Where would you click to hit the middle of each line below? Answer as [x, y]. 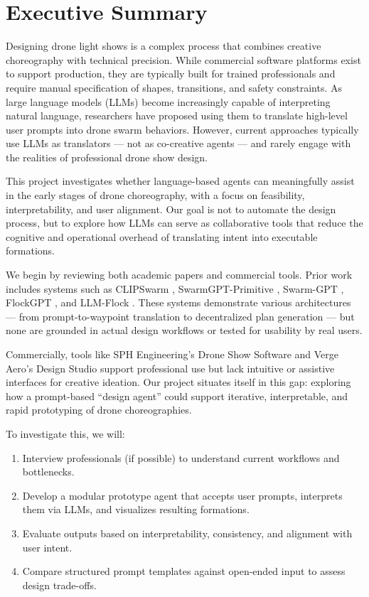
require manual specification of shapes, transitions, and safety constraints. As [174, 87]
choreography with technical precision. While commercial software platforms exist [183, 59]
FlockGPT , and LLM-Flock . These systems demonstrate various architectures [178, 302]
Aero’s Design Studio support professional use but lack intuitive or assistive [170, 368]
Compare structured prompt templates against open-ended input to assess [184, 571]
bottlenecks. [48, 472]
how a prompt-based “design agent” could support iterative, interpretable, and [177, 396]
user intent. [47, 547]
